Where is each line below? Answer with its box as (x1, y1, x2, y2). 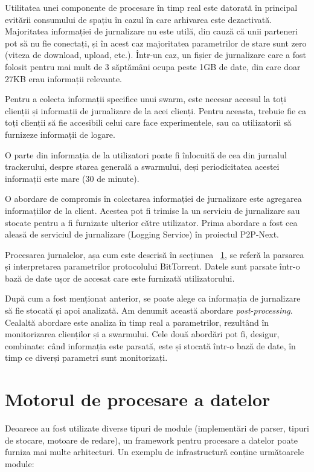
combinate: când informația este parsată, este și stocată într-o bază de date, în (5, 339, 296, 352)
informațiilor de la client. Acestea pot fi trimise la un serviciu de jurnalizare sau (5, 204, 300, 216)
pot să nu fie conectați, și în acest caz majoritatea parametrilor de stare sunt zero (5, 36, 307, 49)
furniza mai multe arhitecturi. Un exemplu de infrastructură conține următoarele (5, 445, 304, 458)
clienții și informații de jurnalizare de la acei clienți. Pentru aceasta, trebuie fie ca (5, 104, 307, 117)
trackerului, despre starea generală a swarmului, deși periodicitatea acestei (5, 160, 280, 173)
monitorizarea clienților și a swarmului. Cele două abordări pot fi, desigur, (5, 328, 280, 340)
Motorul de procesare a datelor (5, 387, 271, 412)
